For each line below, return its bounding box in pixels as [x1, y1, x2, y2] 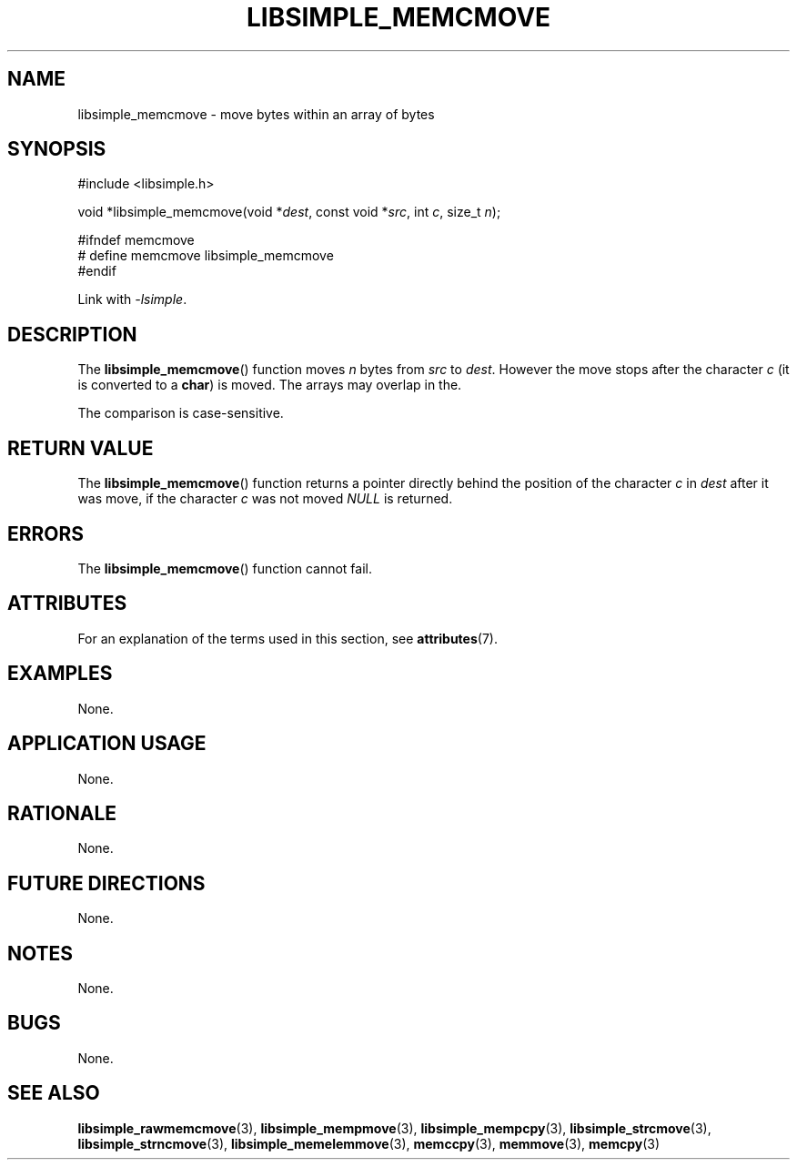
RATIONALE [7, 801, 117, 825]
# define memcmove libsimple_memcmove [77, 248, 334, 264]
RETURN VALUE [7, 436, 154, 460]
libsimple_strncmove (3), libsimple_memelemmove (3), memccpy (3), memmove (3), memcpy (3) [77, 1135, 661, 1152]
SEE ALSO [7, 1081, 100, 1105]
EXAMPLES [7, 662, 113, 685]
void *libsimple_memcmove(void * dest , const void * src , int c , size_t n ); [77, 204, 501, 220]
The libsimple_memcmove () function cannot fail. [77, 560, 372, 576]
